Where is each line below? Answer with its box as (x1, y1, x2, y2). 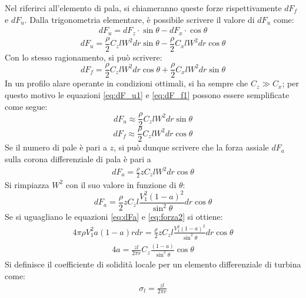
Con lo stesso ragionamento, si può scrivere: (5, 51, 162, 63)
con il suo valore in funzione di (65, 178, 177, 190)
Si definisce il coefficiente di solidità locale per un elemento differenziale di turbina (5, 257, 301, 270)
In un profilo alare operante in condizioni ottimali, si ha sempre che (5, 77, 248, 89)
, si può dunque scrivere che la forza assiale (114, 141, 269, 153)
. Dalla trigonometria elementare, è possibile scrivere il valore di (24, 13, 255, 25)
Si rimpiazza (5, 178, 49, 190)
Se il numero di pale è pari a (5, 141, 107, 153)
